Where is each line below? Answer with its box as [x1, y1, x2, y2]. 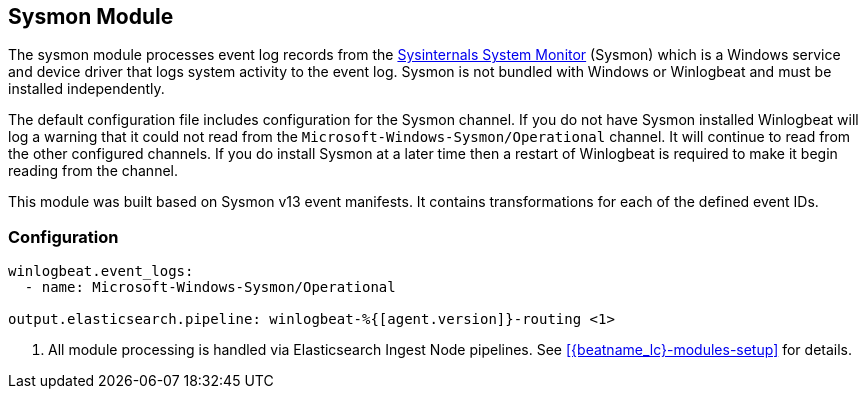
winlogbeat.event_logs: [8, 263, 194, 280]
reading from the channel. [8, 162, 178, 180]
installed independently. [8, 80, 165, 98]
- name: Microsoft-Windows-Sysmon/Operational [24, 279, 396, 296]
